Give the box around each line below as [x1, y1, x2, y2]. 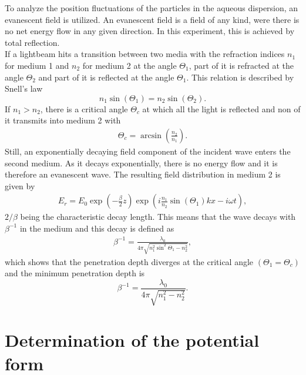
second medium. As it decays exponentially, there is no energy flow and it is [5, 156, 278, 169]
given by [5, 179, 35, 192]
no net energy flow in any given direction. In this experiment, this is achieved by [5, 25, 295, 37]
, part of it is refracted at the [189, 59, 294, 71]
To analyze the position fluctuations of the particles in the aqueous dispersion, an [5, 2, 298, 14]
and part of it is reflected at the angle [38, 71, 174, 83]
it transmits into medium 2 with [5, 114, 121, 126]
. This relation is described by [186, 71, 294, 83]
